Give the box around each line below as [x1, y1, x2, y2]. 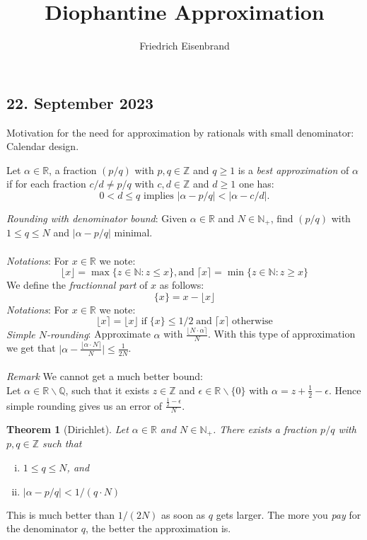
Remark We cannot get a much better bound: [6, 369, 203, 384]
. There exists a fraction [212, 422, 318, 436]
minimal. [114, 225, 153, 240]
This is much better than [6, 507, 115, 522]
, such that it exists [65, 382, 150, 397]
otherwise [232, 316, 273, 327]
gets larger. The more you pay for [216, 507, 361, 522]
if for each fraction [6, 176, 86, 191]
